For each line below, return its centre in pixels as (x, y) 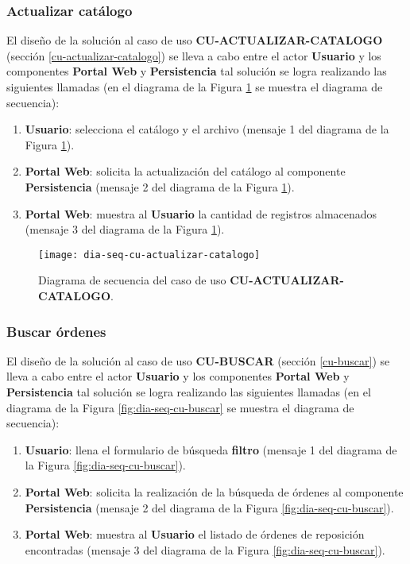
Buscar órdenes (56, 331)
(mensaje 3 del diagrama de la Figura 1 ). (125, 229)
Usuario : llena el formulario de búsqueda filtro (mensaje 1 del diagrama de (211, 449)
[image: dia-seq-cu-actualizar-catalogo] (149, 255)
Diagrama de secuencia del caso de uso (132, 280)
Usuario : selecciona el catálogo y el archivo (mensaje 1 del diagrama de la (207, 129)
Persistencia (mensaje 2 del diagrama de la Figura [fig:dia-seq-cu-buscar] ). (209, 507)
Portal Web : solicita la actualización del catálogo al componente (185, 171)
